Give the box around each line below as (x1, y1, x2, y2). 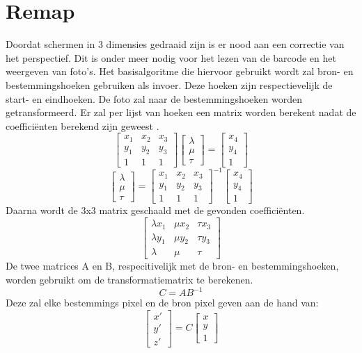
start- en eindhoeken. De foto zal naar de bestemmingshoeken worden (6, 91, 302, 106)
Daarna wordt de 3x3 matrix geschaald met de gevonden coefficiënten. (6, 203, 305, 217)
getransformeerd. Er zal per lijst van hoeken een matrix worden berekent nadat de (6, 105, 356, 120)
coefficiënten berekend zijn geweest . (6, 118, 159, 133)
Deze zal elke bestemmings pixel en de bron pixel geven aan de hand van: (6, 295, 319, 310)
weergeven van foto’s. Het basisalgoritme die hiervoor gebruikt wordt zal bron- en (6, 64, 354, 79)
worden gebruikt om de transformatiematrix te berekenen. (6, 272, 253, 286)
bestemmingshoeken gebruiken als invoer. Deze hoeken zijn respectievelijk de (6, 77, 333, 92)
